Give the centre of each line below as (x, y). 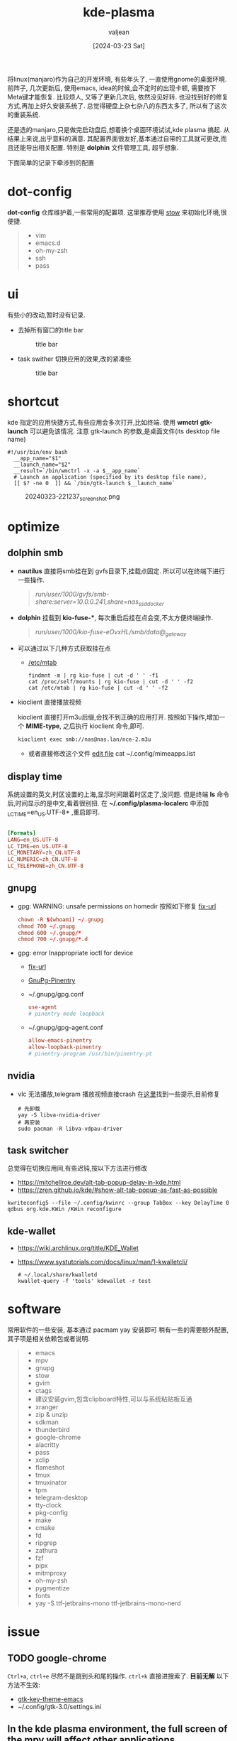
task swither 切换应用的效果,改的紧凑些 (74, 359)
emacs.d (48, 243)
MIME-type (43, 726)
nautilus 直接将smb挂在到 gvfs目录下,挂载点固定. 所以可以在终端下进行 (121, 571)
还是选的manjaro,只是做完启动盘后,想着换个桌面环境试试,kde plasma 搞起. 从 (118, 129)
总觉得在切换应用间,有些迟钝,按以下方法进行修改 (77, 1168)
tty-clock (48, 1505)
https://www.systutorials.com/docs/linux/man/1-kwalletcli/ (103, 1262)
